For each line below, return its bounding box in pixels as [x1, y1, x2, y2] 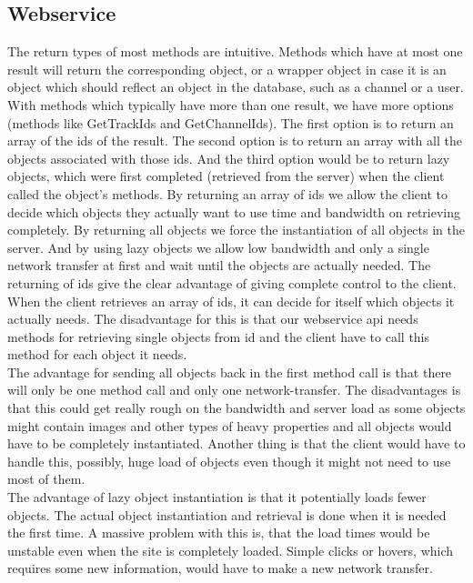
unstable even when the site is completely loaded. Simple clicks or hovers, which [7, 540, 454, 559]
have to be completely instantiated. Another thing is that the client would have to [7, 434, 466, 453]
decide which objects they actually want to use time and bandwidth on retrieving [7, 202, 461, 221]
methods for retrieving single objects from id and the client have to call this [7, 327, 430, 346]
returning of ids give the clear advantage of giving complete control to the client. [7, 273, 457, 292]
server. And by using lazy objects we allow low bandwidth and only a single [7, 237, 429, 256]
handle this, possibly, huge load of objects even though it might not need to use [7, 451, 451, 470]
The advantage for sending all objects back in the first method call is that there [7, 362, 452, 381]
